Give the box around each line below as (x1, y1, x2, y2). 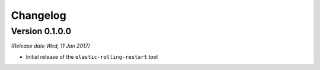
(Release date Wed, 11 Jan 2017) (11, 42, 90, 49)
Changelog (11, 9, 66, 22)
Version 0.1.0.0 (11, 26, 72, 36)
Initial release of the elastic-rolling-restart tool (25, 53, 158, 60)
